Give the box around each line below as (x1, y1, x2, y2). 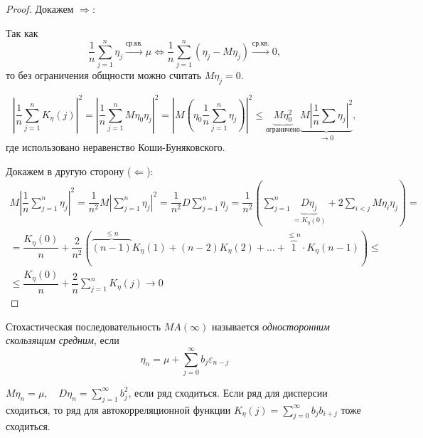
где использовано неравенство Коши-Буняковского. (6, 140, 225, 155)
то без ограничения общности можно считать (6, 68, 202, 83)
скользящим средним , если (6, 333, 119, 348)
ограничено (265, 126, 300, 134)
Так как (6, 25, 38, 40)
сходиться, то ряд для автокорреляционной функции (6, 402, 231, 417)
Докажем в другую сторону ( (6, 163, 132, 178)
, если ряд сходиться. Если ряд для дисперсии (128, 385, 328, 400)
